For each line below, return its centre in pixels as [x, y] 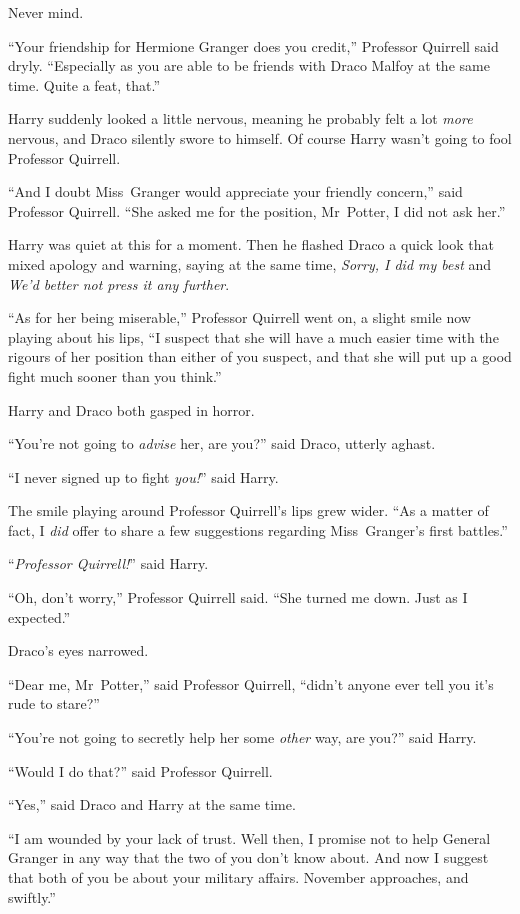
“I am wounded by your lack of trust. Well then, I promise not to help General [249, 837]
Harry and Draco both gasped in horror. [131, 409]
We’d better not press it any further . [119, 283]
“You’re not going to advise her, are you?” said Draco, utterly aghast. [222, 443]
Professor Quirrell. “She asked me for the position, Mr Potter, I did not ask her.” [257, 210]
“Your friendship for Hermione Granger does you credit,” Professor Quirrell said [253, 45]
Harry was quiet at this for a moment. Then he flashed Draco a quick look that [251, 244]
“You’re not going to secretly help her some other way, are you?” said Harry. [242, 737]
